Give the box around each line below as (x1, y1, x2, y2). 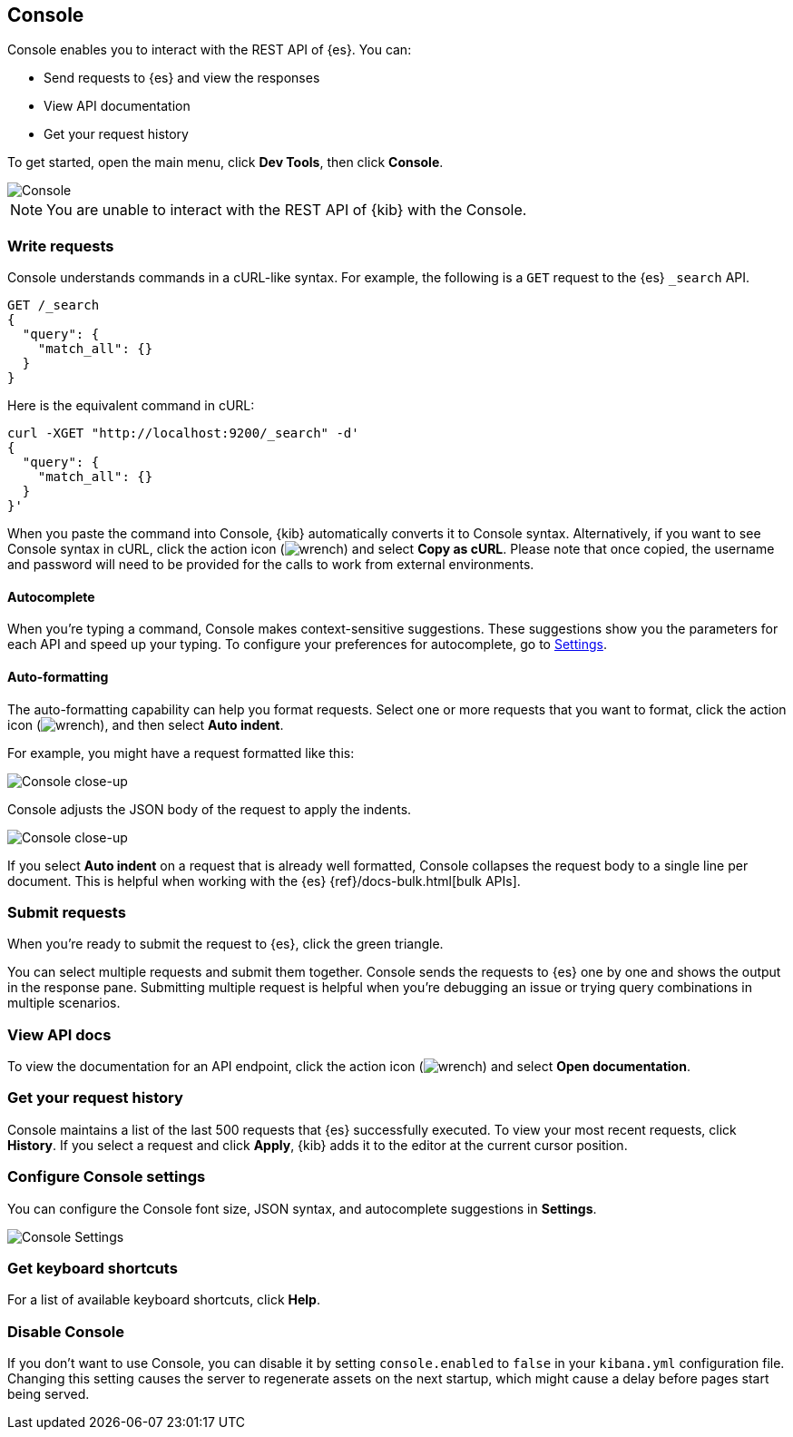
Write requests (7, 236, 114, 255)
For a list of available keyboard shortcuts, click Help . (7, 1292, 320, 1308)
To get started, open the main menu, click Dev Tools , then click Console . (7, 154, 444, 171)
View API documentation (44, 98, 191, 114)
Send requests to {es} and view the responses (44, 70, 320, 86)
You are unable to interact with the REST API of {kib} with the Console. (46, 201, 527, 220)
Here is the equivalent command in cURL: (7, 398, 255, 414)
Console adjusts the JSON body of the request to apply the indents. (7, 801, 412, 817)
